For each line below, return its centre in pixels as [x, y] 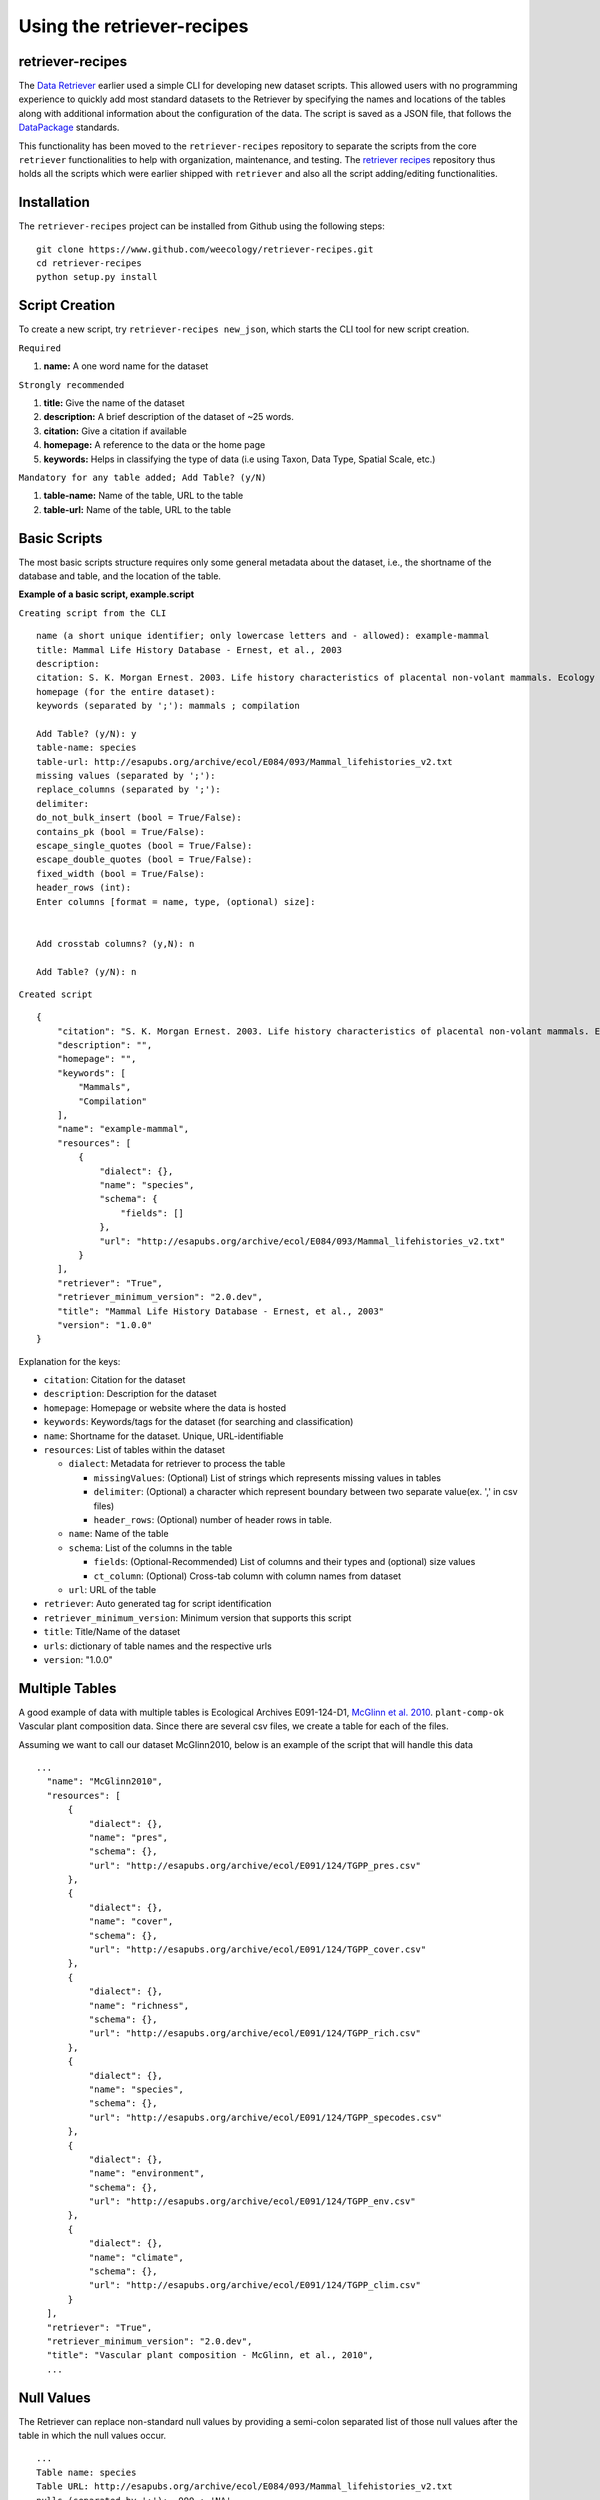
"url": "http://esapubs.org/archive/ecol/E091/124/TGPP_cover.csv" [257, 1949]
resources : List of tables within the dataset [134, 1450]
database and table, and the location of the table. [120, 576]
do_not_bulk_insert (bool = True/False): [139, 818]
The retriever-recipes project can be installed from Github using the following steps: [201, 226]
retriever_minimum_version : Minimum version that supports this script [197, 1617]
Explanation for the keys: [69, 1361]
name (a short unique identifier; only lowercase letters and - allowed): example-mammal [263, 636]
